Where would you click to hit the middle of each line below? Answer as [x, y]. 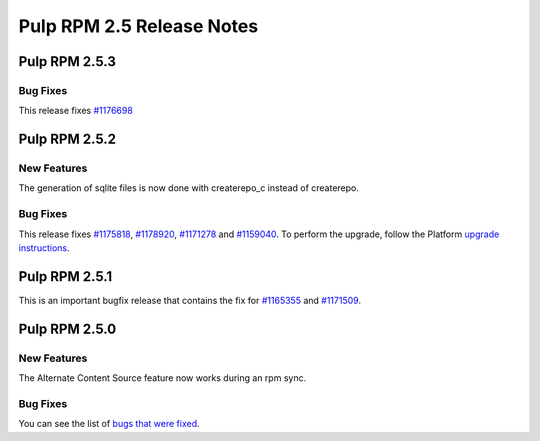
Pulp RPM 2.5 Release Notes [138, 26]
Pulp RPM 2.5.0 [67, 328]
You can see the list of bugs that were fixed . [109, 424]
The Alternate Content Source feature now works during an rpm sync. [162, 378]
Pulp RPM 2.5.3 [67, 61]
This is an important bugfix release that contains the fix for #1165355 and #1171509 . [190, 300]
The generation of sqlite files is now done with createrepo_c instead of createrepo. [189, 188]
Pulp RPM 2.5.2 [67, 139]
